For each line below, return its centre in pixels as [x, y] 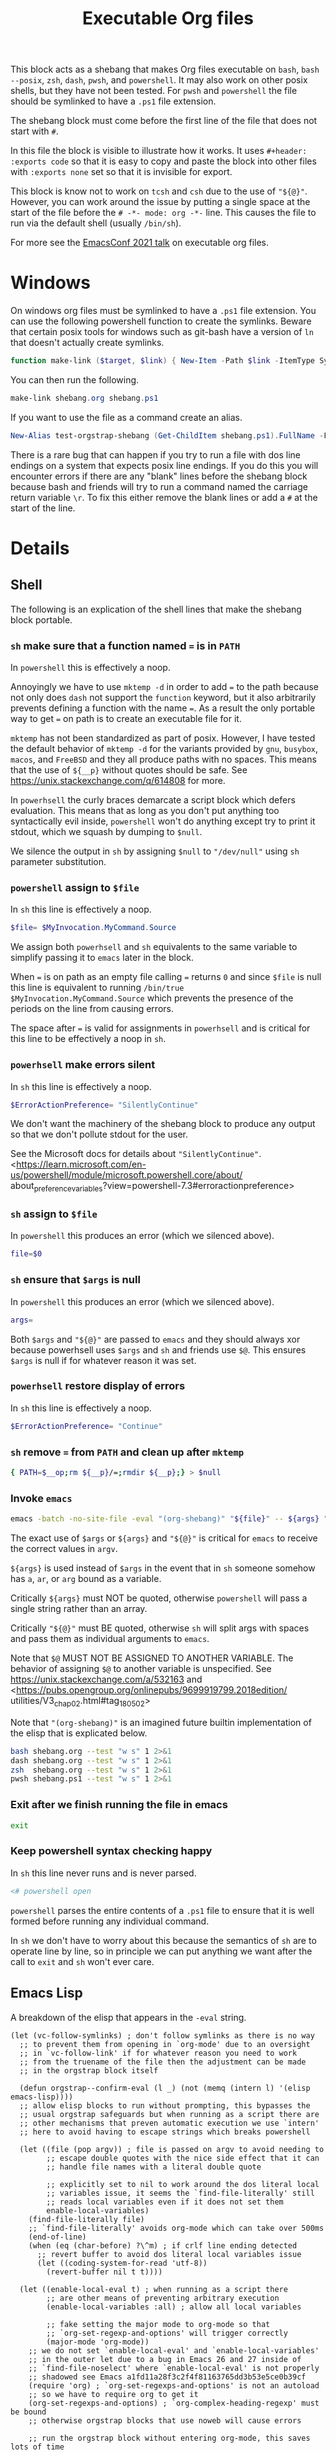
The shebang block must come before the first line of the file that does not [164, 121]
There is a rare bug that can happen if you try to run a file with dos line [156, 454]
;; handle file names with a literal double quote [154, 2167]
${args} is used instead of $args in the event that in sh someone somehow [163, 1568]
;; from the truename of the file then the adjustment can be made [163, 2062]
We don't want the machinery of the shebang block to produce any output [163, 1124]
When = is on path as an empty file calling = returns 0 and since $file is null [166, 977]
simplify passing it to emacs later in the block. [102, 958]
